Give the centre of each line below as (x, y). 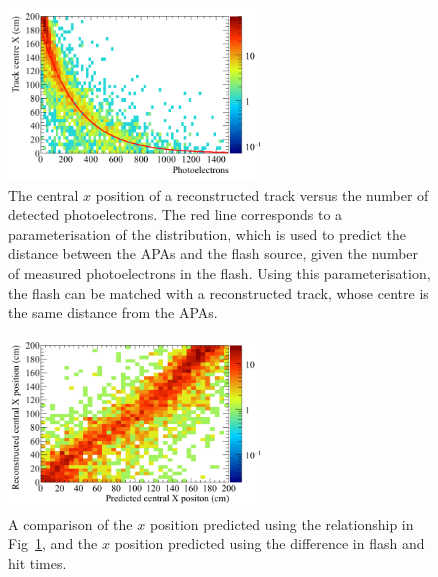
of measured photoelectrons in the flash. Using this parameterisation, (219, 273)
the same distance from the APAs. (113, 312)
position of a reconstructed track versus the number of (262, 194)
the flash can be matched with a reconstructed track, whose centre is (218, 292)
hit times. (37, 562)
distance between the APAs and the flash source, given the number (213, 253)
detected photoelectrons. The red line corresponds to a (175, 214)
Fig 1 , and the (53, 543)
